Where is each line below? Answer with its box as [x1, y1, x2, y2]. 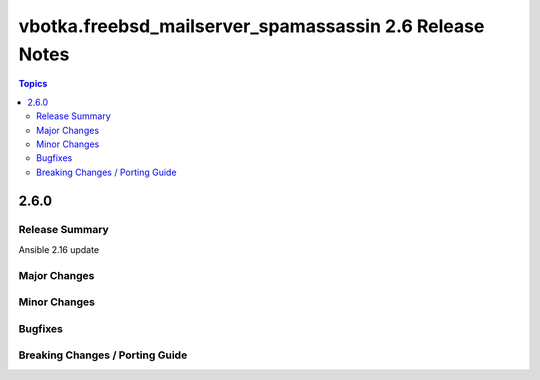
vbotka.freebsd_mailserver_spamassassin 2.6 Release [18, 15, 485, 37]
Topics [18, 78, 48, 90]
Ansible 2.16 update [18, 243, 100, 255]
